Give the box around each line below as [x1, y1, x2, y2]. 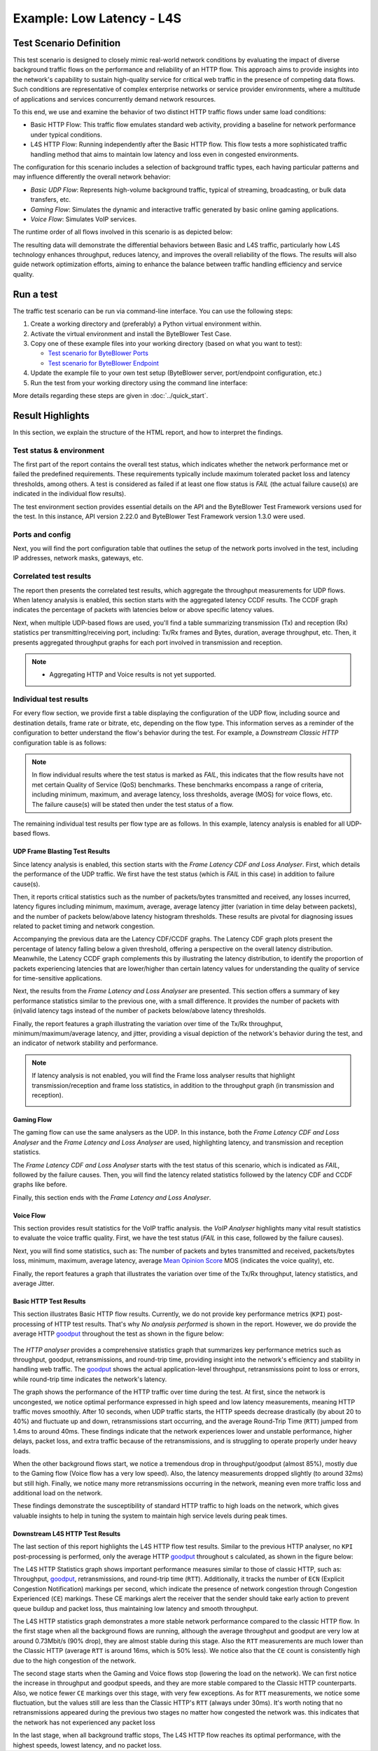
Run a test [13, 288, 58, 300]
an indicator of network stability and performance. [13, 1039, 158, 1047]
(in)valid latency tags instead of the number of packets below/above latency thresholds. [13, 1006, 266, 1015]
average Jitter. [13, 1279, 55, 1288]
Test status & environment [13, 445, 105, 455]
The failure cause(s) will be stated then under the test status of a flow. [31, 800, 234, 808]
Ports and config [13, 530, 71, 539]
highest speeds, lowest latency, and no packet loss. [13, 1740, 162, 1749]
